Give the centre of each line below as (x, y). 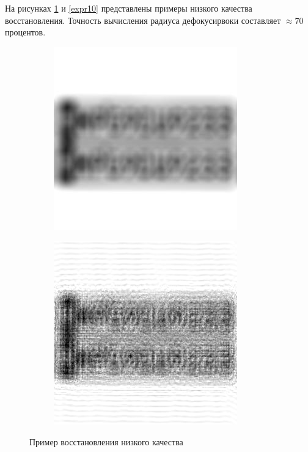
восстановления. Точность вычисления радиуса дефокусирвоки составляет (143, 20)
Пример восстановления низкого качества (106, 441)
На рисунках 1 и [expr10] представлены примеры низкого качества (129, 8)
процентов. (25, 32)
